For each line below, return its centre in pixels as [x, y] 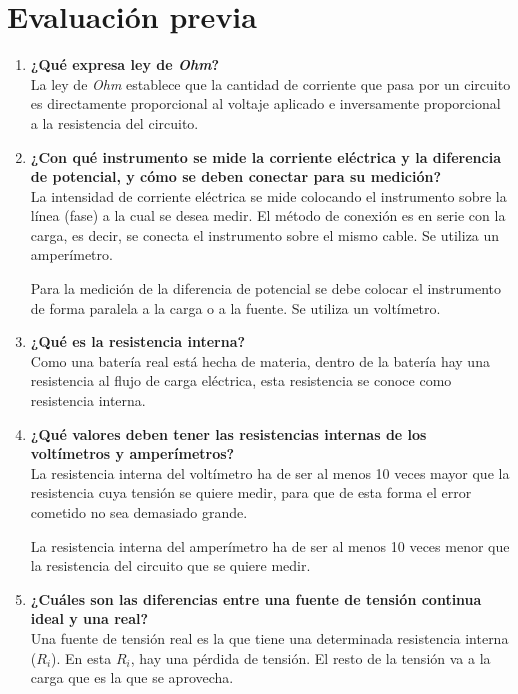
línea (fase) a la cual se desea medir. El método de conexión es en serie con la [268, 215]
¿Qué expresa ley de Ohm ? [125, 64]
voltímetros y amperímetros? [132, 453]
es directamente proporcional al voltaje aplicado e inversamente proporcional [265, 103]
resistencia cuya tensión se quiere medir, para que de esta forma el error [251, 492]
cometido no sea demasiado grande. [139, 512]
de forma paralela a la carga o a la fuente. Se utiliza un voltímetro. [235, 307]
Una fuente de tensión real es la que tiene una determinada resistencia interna [269, 637]
